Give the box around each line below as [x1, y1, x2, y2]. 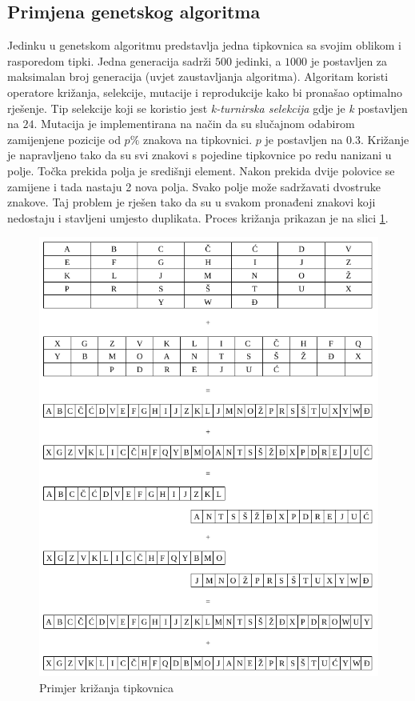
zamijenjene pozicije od [7, 130, 121, 147]
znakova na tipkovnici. [142, 130, 253, 147]
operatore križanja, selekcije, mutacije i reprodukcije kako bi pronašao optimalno [7, 83, 402, 100]
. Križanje [360, 130, 409, 147]
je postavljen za [310, 52, 388, 69]
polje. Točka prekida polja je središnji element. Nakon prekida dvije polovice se [7, 162, 395, 178]
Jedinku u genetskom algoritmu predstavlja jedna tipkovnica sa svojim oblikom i [7, 37, 401, 54]
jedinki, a [235, 52, 281, 69]
